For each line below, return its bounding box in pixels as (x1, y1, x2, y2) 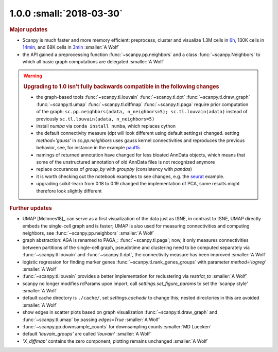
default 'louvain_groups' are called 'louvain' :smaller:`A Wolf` (22, 331, 152, 337)
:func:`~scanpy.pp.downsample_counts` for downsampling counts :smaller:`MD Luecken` (22, 324, 212, 330)
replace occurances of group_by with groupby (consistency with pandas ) (36, 166, 193, 172)
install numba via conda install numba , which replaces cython (36, 122, 176, 129)
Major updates (9, 26, 48, 33)
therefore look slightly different (36, 188, 102, 194)
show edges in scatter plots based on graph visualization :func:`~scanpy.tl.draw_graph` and (22, 309, 218, 315)
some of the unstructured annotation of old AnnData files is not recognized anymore (36, 159, 215, 165)
